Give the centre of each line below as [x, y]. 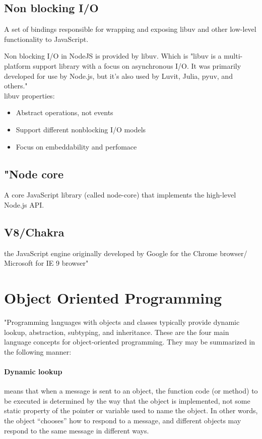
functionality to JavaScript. [46, 39]
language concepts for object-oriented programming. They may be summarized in [130, 342]
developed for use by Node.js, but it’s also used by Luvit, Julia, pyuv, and [118, 76]
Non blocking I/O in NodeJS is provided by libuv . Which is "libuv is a [113, 56]
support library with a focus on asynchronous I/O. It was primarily [137, 65]
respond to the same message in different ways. [77, 430]
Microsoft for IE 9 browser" [46, 263]
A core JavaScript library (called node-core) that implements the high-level [120, 195]
